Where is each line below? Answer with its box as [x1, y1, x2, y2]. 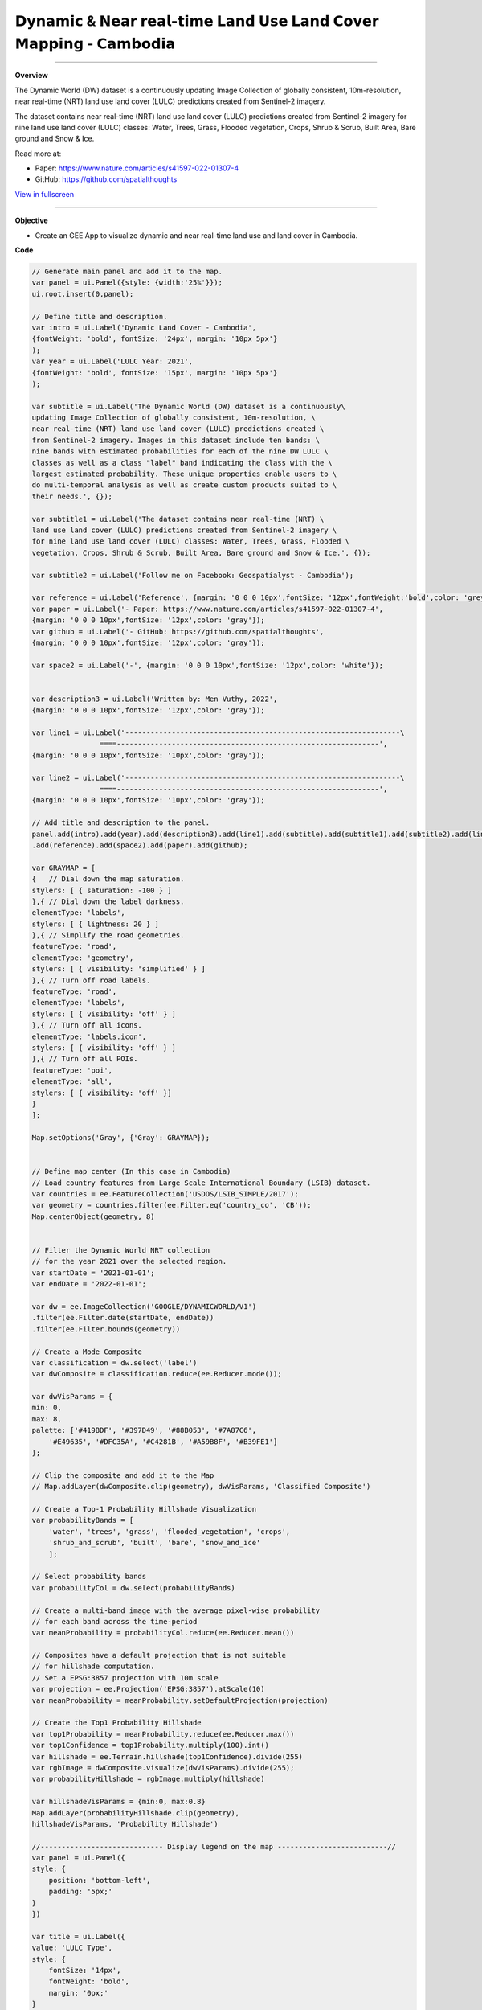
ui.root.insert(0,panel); [31, 289, 134, 298]
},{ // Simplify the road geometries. [31, 931, 185, 940]
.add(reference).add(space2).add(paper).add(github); [31, 840, 248, 850]
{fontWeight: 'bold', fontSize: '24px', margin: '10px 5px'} [31, 334, 278, 343]
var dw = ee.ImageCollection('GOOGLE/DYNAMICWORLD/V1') [31, 1302, 257, 1311]
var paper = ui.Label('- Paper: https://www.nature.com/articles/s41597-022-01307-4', [31, 604, 384, 613]
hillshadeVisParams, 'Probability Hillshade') [31, 1819, 219, 1828]
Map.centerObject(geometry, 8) [31, 1212, 156, 1221]
